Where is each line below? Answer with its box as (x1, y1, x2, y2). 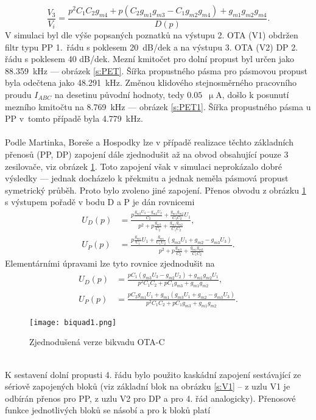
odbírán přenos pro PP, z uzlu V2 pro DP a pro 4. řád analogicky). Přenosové (5, 391, 296, 404)
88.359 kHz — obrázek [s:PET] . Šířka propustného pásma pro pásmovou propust (5, 64, 307, 77)
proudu (5, 88, 32, 100)
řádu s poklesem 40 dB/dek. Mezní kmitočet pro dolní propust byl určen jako (5, 52, 295, 65)
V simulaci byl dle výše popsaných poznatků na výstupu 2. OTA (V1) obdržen (5, 29, 298, 41)
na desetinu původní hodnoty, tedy (54, 88, 184, 100)
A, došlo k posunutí (216, 88, 289, 100)
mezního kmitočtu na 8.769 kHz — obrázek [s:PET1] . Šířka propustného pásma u (5, 100, 311, 113)
